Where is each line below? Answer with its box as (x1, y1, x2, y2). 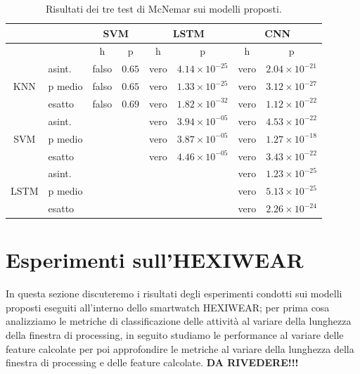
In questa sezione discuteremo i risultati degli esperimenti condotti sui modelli (6, 286, 342, 301)
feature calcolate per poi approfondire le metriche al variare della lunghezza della (6, 341, 354, 356)
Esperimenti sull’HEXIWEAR (6, 245, 304, 274)
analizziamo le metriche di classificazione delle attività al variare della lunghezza (6, 314, 352, 328)
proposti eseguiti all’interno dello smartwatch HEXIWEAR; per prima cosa (6, 299, 330, 314)
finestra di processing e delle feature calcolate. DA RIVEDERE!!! (6, 355, 299, 370)
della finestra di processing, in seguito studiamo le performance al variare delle (6, 328, 344, 342)
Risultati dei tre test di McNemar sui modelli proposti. (46, 1, 282, 15)
